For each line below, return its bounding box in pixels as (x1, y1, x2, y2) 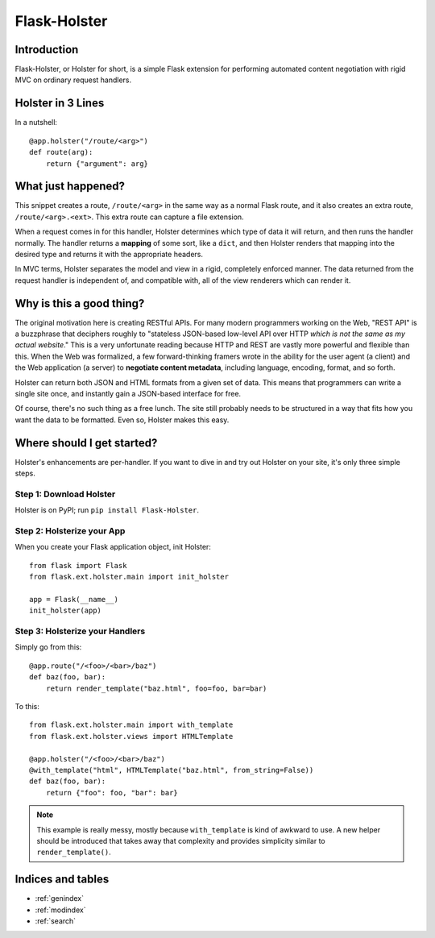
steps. (14, 468, 35, 479)
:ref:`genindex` (35, 894, 85, 903)
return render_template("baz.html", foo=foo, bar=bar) (45, 683, 267, 693)
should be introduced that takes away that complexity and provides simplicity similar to (36, 836, 325, 845)
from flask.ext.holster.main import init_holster (29, 572, 230, 582)
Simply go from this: (14, 642, 82, 652)
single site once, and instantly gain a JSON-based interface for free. (14, 389, 242, 399)
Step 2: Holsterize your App (14, 525, 126, 537)
